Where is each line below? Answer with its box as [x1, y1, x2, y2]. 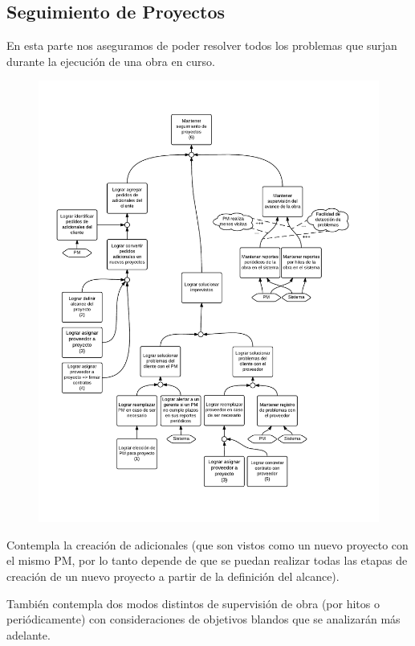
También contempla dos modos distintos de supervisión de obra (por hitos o [6, 595, 380, 611]
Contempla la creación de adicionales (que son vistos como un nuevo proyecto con [6, 536, 409, 553]
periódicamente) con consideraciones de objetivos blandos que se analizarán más [6, 611, 401, 627]
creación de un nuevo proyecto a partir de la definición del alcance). [6, 568, 340, 585]
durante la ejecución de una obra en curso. [6, 52, 215, 69]
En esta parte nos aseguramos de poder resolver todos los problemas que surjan [6, 37, 397, 54]
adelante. [6, 626, 51, 643]
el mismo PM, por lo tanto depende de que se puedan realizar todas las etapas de [6, 552, 408, 569]
